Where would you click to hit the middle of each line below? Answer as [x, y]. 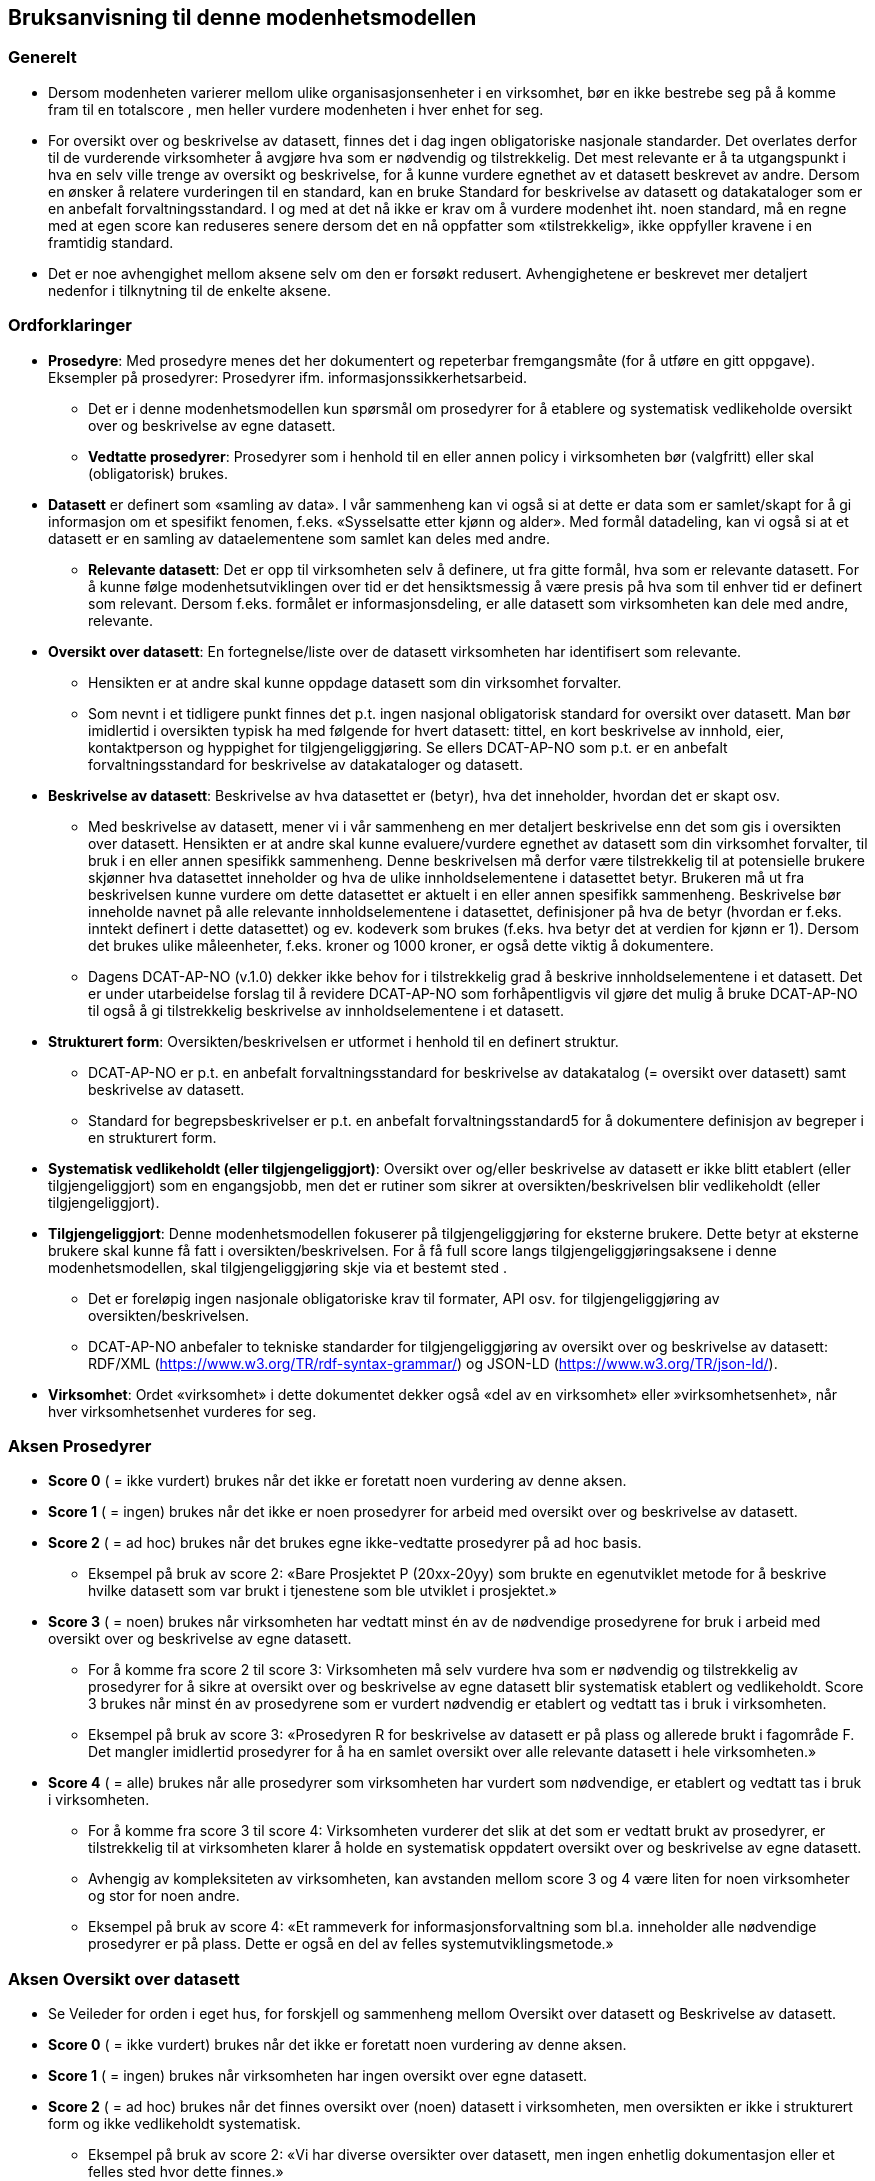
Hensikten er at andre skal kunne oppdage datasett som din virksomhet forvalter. [355, 682]
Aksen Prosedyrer [80, 1445]
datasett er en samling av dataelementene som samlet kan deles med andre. [299, 538]
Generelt [42, 57]
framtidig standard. [111, 242]
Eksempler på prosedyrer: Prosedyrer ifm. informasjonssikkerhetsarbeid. [288, 377]
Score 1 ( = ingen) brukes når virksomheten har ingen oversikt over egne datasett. [317, 2076]
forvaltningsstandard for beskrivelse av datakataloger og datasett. [305, 764]
